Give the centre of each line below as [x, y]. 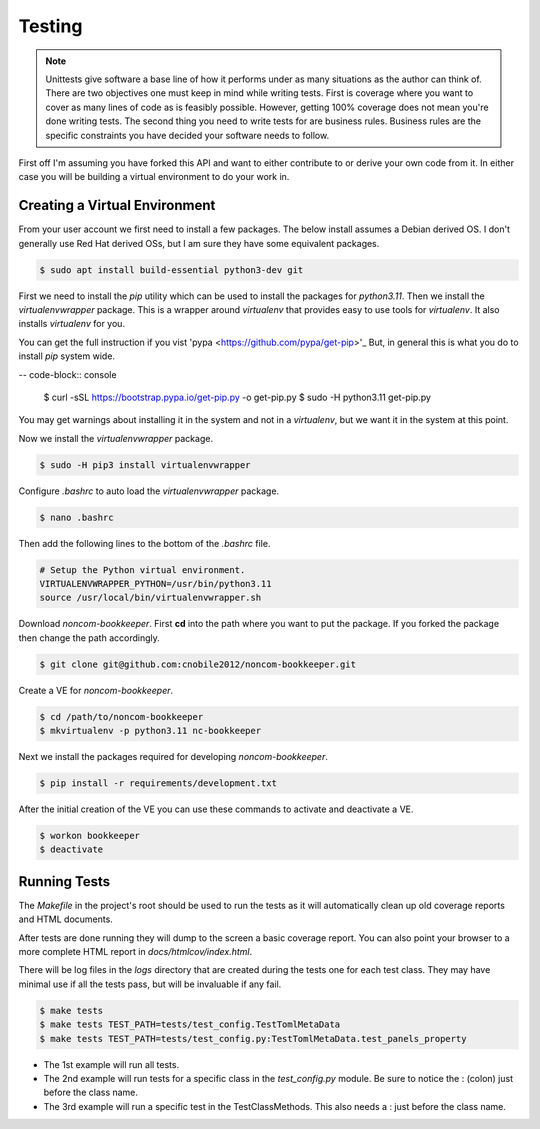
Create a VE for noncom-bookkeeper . [96, 690]
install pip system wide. [66, 356]
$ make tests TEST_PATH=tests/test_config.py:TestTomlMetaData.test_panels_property [253, 1038]
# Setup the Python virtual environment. [142, 569]
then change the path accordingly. [89, 637]
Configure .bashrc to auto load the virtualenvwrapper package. [149, 491]
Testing [50, 26]
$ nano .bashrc [76, 517]
